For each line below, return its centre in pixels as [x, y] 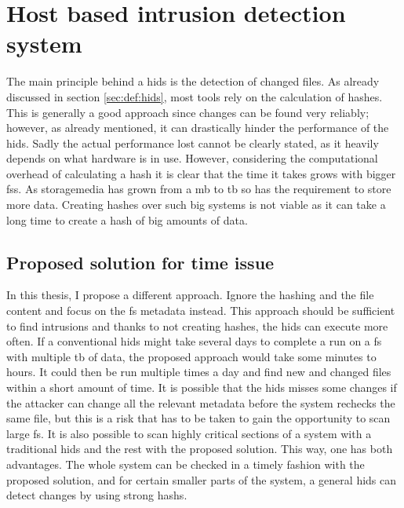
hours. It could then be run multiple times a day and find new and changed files [199, 372]
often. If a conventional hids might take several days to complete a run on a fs [194, 341]
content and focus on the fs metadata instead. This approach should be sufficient [201, 311]
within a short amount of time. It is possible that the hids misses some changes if [202, 387]
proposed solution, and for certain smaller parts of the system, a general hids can [202, 479]
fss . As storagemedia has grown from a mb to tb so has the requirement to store [199, 189]
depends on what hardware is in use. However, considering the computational [192, 158]
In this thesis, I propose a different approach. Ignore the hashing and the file [190, 295]
